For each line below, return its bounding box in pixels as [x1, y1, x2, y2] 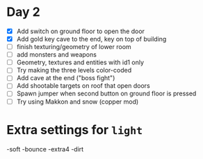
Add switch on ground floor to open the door [16, 27, 145, 35]
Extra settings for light [6, 122, 143, 138]
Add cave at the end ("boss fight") [16, 74, 115, 82]
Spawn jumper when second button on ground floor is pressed [16, 89, 197, 97]
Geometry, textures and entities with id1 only [16, 58, 144, 66]
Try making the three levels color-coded [16, 66, 132, 75]
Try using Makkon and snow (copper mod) [16, 97, 139, 106]
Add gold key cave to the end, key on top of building [16, 35, 167, 43]
